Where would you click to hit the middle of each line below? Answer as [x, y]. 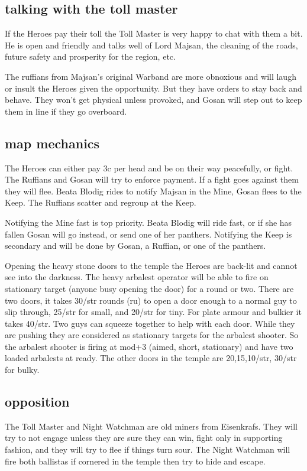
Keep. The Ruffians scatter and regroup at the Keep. [101, 202]
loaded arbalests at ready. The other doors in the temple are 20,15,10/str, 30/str [151, 358]
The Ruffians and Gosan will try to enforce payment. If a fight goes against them [152, 179]
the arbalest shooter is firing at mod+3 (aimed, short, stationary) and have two [149, 346]
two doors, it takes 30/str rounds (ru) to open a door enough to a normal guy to [151, 300]
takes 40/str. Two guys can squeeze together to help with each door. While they [150, 323]
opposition [37, 402]
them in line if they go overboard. [66, 111]
